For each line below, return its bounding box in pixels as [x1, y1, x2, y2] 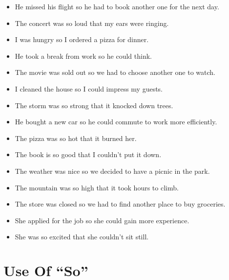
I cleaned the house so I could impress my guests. [15, 83, 163, 93]
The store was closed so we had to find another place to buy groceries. [15, 199, 226, 209]
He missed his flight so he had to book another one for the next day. [15, 1, 219, 11]
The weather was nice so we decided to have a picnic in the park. [15, 165, 210, 176]
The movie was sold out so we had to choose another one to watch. [15, 67, 215, 77]
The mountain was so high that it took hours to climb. [15, 182, 179, 192]
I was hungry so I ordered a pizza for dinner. [15, 34, 149, 45]
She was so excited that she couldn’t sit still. [15, 232, 149, 242]
